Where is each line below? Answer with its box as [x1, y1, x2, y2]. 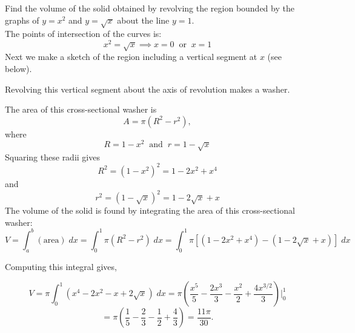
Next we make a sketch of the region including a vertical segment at [5, 50, 257, 63]
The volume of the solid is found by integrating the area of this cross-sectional [5, 204, 295, 217]
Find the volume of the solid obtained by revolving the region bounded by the [5, 2, 294, 14]
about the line [117, 13, 170, 26]
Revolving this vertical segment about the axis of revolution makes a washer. [5, 82, 290, 95]
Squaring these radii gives [5, 150, 100, 163]
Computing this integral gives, [5, 260, 117, 272]
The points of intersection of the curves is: [5, 27, 162, 40]
